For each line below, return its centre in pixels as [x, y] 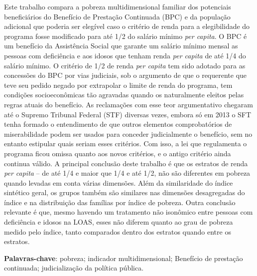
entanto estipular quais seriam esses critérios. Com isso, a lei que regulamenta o [126, 143]
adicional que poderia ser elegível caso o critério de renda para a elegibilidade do [127, 26]
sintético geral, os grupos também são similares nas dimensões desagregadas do [125, 192]
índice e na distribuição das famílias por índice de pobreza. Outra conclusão [120, 202]
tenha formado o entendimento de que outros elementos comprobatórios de [118, 124]
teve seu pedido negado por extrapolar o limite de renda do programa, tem [118, 85]
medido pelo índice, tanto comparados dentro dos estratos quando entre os [118, 231]
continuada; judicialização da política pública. [74, 268]
